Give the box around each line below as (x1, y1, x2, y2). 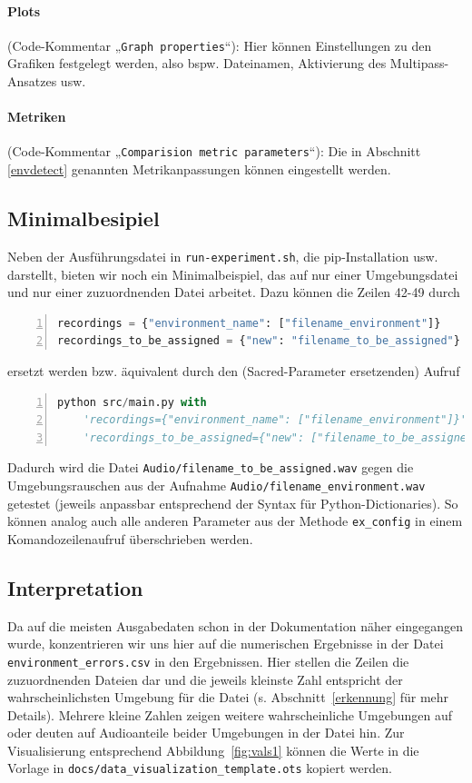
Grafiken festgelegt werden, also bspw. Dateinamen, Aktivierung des (7, 54, 387, 73)
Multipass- (389, 54, 449, 73)
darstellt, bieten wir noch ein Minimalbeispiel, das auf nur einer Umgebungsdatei (7, 264, 458, 283)
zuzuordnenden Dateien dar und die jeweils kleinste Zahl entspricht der (7, 669, 403, 689)
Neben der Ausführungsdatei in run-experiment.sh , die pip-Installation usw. (7, 246, 438, 265)
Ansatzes (7, 72, 57, 91)
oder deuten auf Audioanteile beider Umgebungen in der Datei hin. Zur (7, 723, 405, 742)
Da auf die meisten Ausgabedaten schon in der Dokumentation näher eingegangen (7, 616, 463, 635)
